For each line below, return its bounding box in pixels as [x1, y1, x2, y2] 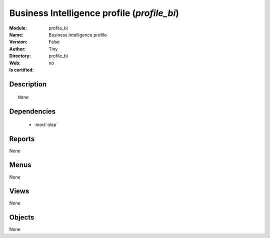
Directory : [9, 53, 31, 59]
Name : [9, 31, 23, 37]
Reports [9, 134, 35, 143]
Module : [9, 25, 27, 31]
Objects [9, 213, 34, 222]
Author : [9, 45, 26, 52]
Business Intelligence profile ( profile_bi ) [9, 7, 179, 18]
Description [9, 80, 47, 88]
